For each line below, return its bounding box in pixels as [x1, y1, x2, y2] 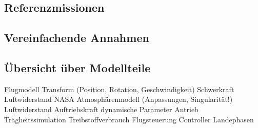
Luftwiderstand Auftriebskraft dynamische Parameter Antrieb [4, 103, 199, 114]
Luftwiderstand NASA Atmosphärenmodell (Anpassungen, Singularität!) [4, 94, 233, 104]
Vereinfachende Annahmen [4, 30, 149, 46]
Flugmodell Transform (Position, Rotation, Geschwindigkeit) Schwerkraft [4, 83, 234, 94]
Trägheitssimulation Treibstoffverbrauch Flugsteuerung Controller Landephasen [4, 114, 254, 124]
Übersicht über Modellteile [4, 59, 151, 75]
